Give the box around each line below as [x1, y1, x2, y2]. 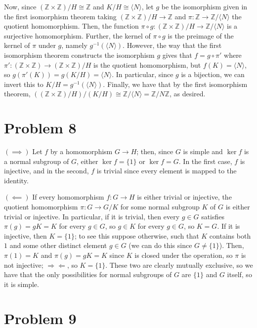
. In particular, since [112, 69, 173, 80]
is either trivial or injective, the [137, 192, 232, 202]
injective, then [4, 230, 47, 241]
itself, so [227, 269, 252, 280]
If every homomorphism [32, 192, 104, 202]
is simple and [183, 146, 223, 157]
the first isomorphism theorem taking [4, 11, 117, 21]
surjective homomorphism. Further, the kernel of [4, 30, 151, 41]
